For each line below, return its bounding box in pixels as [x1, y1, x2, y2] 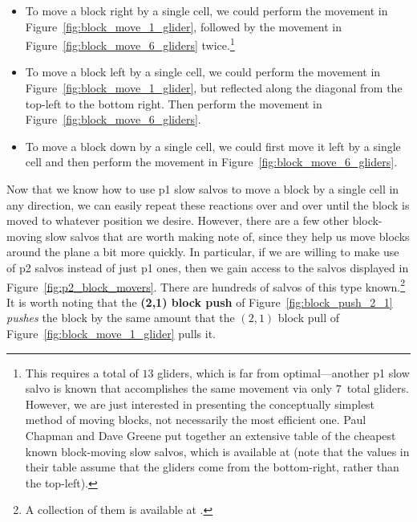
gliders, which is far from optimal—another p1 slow [157, 364, 410, 381]
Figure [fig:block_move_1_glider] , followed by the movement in [25, 18, 342, 35]
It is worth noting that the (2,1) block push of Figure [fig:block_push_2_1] [6, 293, 393, 310]
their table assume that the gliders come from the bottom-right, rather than [25, 459, 399, 475]
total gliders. [346, 380, 409, 397]
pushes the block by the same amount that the [6, 309, 235, 326]
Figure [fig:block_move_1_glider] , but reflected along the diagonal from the [25, 80, 403, 96]
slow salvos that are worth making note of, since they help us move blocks [45, 227, 410, 244]
